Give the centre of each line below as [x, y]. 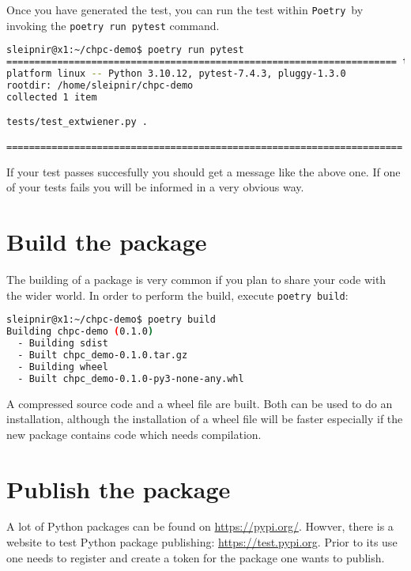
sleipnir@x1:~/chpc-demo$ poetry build [111, 320]
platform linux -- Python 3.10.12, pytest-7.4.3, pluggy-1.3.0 [176, 74]
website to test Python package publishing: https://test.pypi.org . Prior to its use [202, 542]
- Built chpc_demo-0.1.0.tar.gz [103, 355]
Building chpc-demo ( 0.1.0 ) [80, 332]
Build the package [107, 242]
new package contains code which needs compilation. [134, 434]
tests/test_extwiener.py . [77, 122]
